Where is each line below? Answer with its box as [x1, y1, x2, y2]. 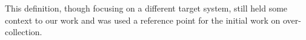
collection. [5, 25, 42, 38]
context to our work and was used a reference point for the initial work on [5, 13, 281, 26]
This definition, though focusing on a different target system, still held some [5, 2, 288, 14]
